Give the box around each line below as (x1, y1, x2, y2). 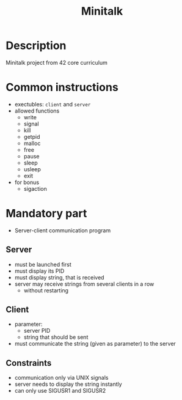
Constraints (5, 358, 52, 368)
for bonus (14, 179, 40, 186)
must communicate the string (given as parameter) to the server (14, 340, 177, 347)
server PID (23, 327, 51, 335)
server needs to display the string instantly (14, 380, 123, 388)
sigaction (23, 185, 47, 192)
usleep (23, 165, 41, 172)
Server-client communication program (14, 226, 111, 234)
